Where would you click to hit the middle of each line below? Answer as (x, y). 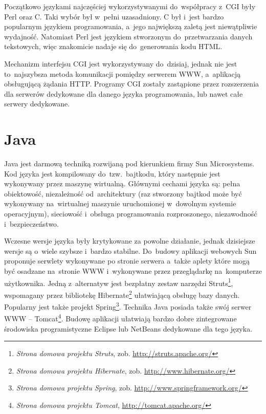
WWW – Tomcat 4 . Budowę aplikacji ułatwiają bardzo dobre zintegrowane (120, 318)
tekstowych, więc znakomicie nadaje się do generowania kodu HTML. (113, 46)
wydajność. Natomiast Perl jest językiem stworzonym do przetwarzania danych (128, 36)
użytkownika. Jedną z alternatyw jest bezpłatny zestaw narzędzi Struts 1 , (119, 282)
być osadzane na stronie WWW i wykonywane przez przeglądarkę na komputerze (133, 271)
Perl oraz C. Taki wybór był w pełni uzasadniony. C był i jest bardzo (114, 16)
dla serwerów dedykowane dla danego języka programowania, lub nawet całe (124, 93)
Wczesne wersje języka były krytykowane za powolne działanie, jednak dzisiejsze (130, 241)
